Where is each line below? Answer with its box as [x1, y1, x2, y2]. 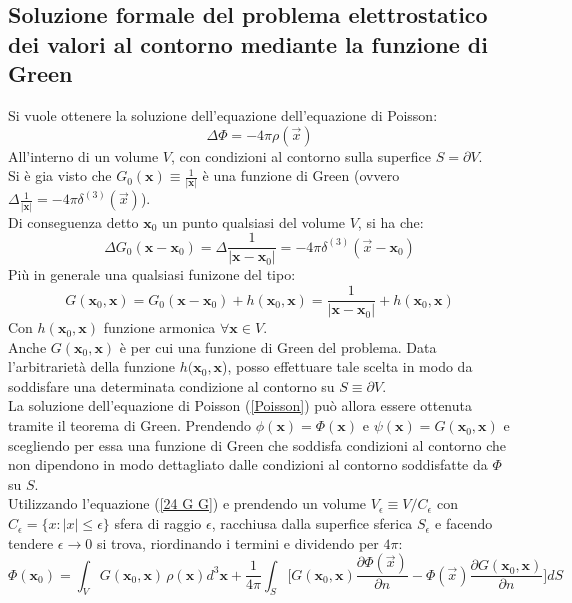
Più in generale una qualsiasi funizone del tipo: [8, 264, 296, 285]
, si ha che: [357, 211, 424, 232]
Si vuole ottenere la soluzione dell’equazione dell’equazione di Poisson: [8, 104, 438, 125]
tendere [8, 532, 54, 553]
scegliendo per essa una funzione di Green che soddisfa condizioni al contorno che [8, 434, 506, 455]
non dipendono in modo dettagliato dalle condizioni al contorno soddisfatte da [8, 454, 488, 475]
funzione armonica [103, 317, 216, 338]
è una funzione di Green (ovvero [202, 165, 400, 186]
